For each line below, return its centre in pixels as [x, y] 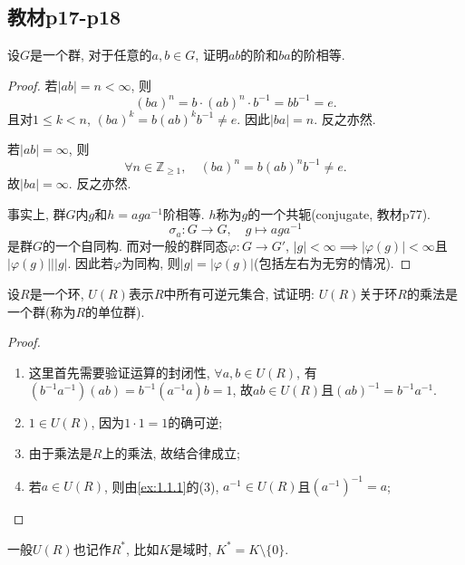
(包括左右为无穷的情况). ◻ [332, 263]
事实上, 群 [37, 213]
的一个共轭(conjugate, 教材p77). [339, 213]
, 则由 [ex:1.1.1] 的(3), [161, 485]
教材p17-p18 [64, 17]
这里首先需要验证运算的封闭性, [119, 372]
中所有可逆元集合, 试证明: [239, 293]
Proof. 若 [33, 85]
